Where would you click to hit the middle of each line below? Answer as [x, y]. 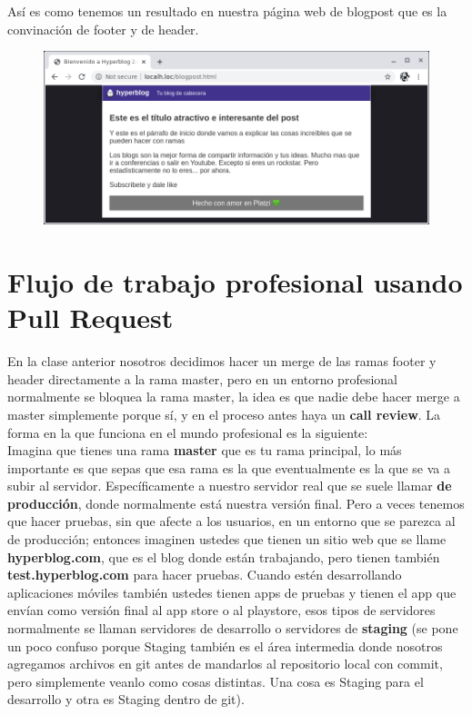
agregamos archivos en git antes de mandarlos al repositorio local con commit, [225, 664]
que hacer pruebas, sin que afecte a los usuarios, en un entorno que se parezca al [231, 521]
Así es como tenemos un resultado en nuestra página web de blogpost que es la [227, 11]
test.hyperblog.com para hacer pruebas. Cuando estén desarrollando [205, 575]
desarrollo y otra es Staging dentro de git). [126, 699]
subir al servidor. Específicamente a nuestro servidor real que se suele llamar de [230, 486]
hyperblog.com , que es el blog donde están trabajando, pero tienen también [224, 556]
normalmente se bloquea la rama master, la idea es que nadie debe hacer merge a [234, 397]
